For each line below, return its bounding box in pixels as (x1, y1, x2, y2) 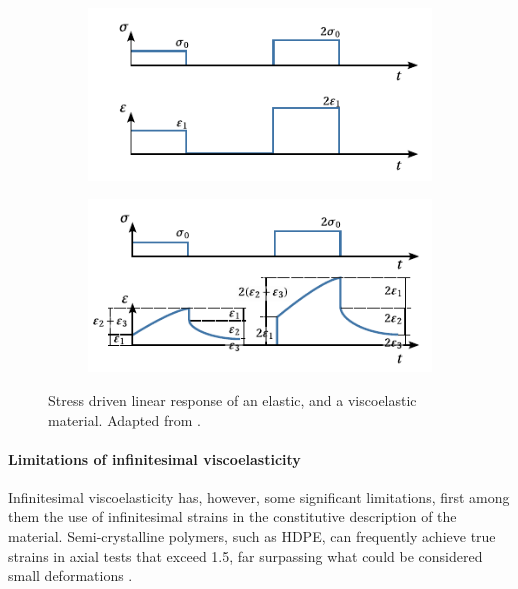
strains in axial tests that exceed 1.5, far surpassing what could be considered (8, 545, 483, 566)
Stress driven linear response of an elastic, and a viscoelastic (48, 389, 417, 410)
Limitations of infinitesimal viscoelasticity (8, 448, 301, 469)
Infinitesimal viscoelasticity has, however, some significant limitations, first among (8, 486, 510, 507)
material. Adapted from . (48, 409, 201, 430)
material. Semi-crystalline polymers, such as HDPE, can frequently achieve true (8, 526, 496, 547)
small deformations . (8, 565, 133, 586)
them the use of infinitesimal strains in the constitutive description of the (8, 506, 457, 527)
